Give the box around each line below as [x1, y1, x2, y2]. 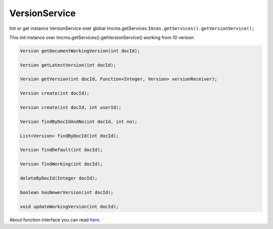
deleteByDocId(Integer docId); [20, 175, 98, 181]
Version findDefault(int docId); [20, 147, 103, 153]
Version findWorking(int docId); [20, 161, 103, 167]
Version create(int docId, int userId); [20, 105, 121, 111]
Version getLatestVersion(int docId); [20, 62, 116, 68]
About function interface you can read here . [9, 216, 101, 222]
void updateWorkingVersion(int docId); [20, 204, 119, 209]
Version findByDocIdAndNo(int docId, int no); [20, 119, 138, 124]
